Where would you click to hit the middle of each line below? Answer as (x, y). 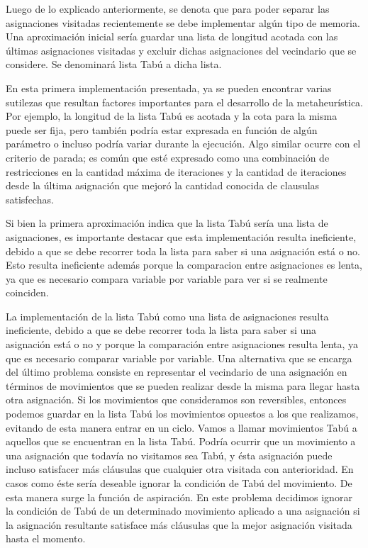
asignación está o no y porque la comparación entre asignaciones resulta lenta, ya (182, 344)
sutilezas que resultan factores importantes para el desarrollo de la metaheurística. (185, 102)
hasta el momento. (46, 538)
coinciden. (27, 292)
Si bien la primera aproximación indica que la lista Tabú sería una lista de (167, 223)
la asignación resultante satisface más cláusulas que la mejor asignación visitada (179, 524)
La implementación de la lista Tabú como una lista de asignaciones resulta (167, 316)
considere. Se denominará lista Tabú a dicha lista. (114, 64)
